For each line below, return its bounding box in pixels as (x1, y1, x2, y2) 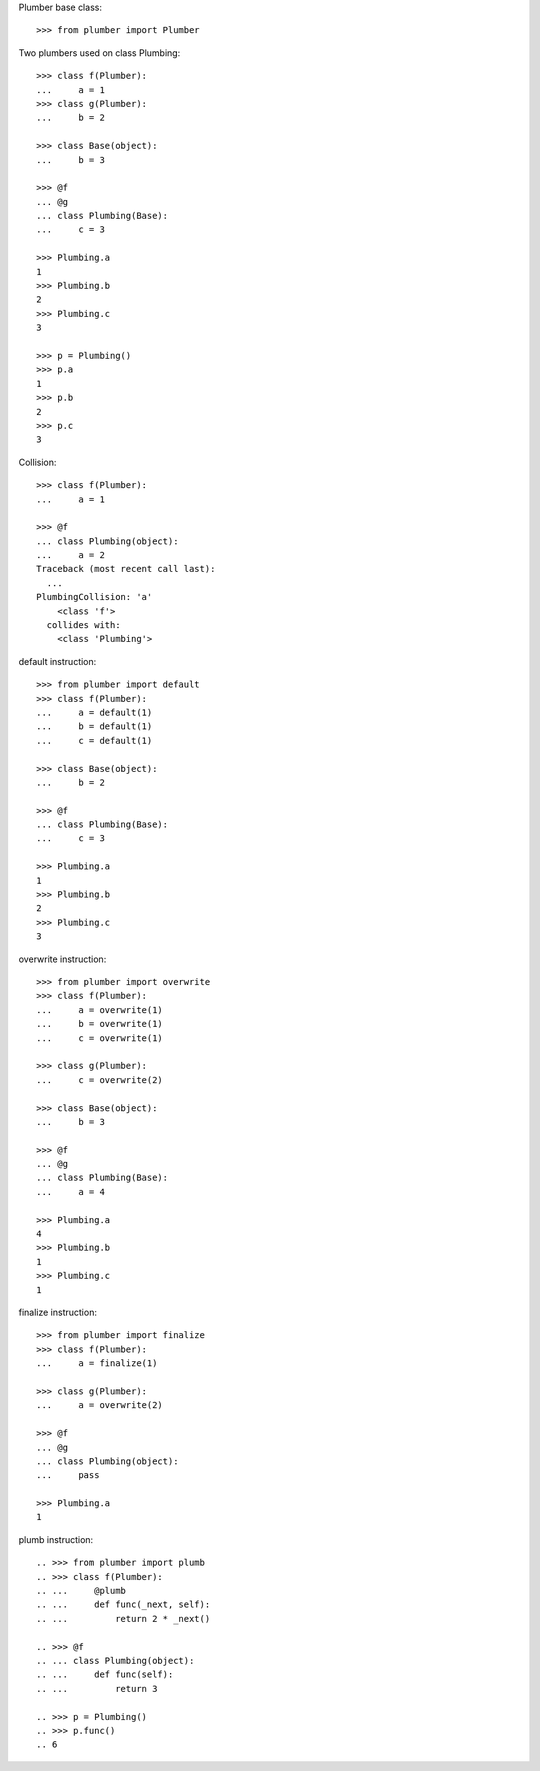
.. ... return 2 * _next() (36, 1613, 211, 1624)
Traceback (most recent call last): (36, 563, 216, 575)
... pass (36, 1470, 100, 1481)
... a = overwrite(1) (36, 1004, 164, 1015)
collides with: (46, 620, 121, 631)
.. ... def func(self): (36, 1669, 174, 1680)
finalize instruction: (18, 1306, 97, 1318)
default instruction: (18, 655, 97, 667)
